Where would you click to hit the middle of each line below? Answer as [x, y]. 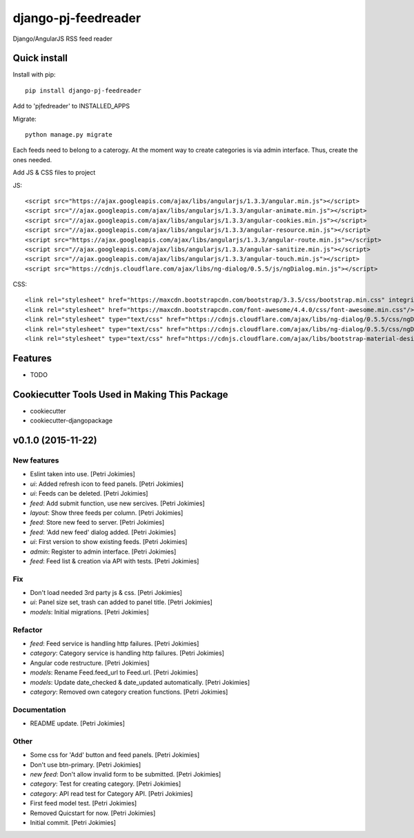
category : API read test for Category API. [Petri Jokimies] [111, 793]
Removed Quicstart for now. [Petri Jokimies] [93, 813]
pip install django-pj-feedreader [83, 90]
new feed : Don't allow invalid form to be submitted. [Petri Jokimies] [126, 774]
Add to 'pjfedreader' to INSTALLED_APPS [71, 106]
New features [36, 460]
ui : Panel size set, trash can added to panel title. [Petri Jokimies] [121, 602]
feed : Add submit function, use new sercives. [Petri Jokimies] [117, 503]
